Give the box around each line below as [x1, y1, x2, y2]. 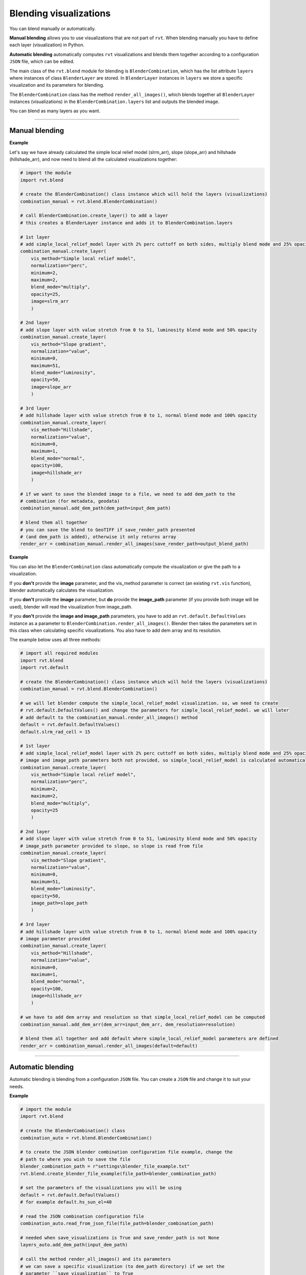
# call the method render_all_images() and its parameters [20, 1256, 171, 1262]
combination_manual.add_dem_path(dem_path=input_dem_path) [20, 505, 171, 511]
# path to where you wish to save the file [20, 1156, 131, 1162]
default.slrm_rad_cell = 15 [20, 729, 90, 734]
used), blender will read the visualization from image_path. [9, 603, 133, 609]
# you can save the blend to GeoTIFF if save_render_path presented [20, 527, 195, 532]
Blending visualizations [9, 8, 111, 19]
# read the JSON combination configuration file [20, 1213, 144, 1219]
